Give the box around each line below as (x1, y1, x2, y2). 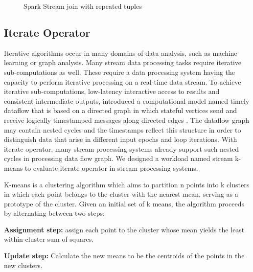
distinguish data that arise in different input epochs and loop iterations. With (4, 134, 237, 144)
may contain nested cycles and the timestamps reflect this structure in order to (4, 124, 241, 135)
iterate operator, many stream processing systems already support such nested (4, 143, 239, 154)
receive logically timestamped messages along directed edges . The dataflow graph (4, 114, 249, 125)
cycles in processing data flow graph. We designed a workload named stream (4, 153, 233, 163)
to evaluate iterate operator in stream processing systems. (24, 162, 198, 173)
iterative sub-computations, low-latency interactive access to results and (4, 86, 220, 96)
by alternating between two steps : (4, 208, 105, 218)
